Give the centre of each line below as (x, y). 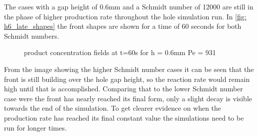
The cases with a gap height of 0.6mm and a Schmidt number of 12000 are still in (129, 6)
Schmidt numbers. (32, 35)
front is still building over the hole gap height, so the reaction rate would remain (127, 79)
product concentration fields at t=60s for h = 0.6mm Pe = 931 (120, 52)
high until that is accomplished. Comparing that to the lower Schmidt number (124, 89)
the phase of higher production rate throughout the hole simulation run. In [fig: (125, 16)
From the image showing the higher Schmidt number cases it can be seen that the (129, 69)
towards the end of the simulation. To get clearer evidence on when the (113, 108)
